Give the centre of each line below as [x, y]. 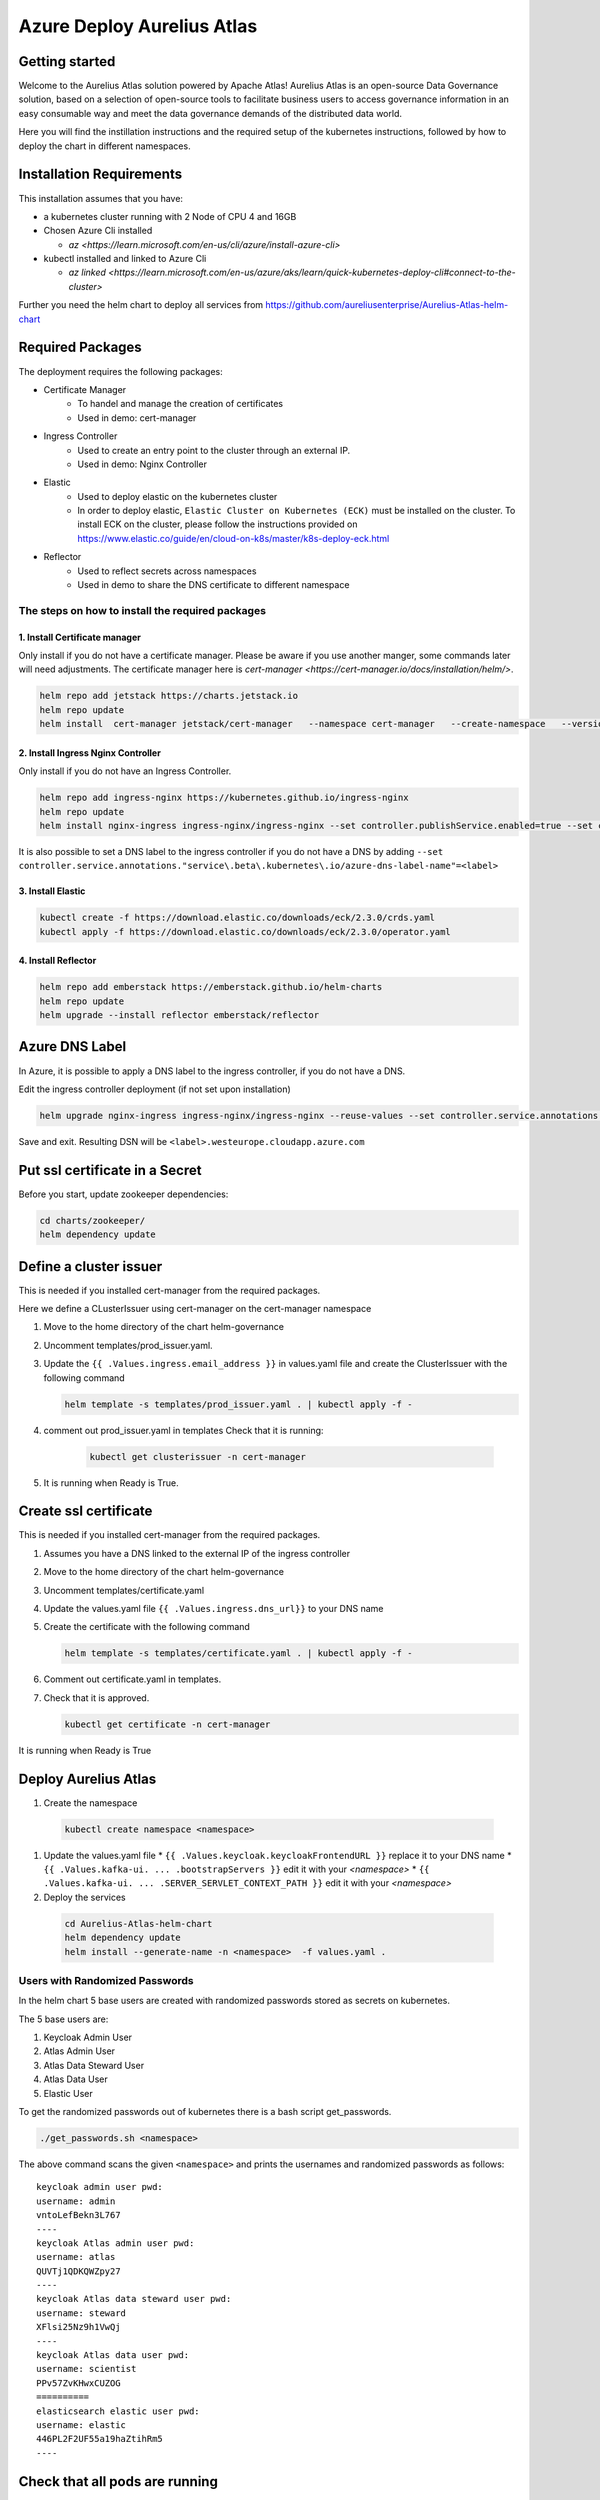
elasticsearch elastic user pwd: [118, 2411]
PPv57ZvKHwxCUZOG [78, 2383]
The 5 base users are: [63, 2019]
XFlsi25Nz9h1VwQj [78, 2327]
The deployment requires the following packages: [121, 371]
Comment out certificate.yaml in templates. [132, 1679]
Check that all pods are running [118, 2481]
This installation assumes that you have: [101, 198]
